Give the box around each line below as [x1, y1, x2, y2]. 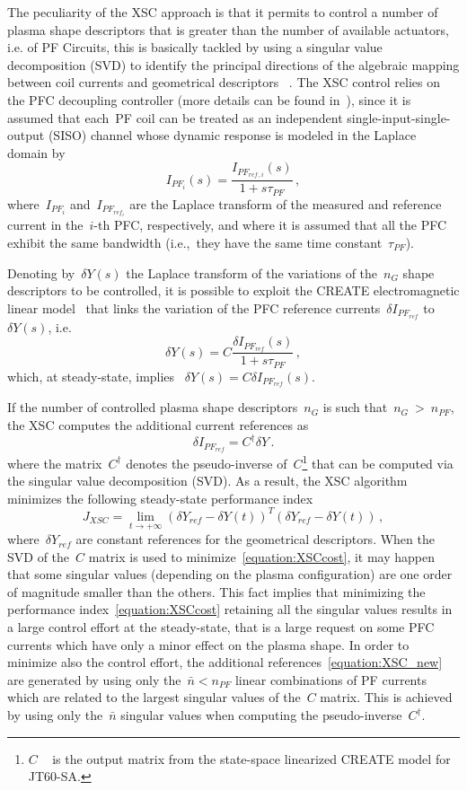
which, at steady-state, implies [7, 366, 175, 385]
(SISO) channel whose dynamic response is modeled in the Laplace [48, 126, 417, 145]
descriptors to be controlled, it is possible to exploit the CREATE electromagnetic [7, 281, 460, 300]
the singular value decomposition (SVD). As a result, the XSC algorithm [7, 471, 408, 490]
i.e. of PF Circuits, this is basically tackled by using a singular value [7, 38, 383, 57]
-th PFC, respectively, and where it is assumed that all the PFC [93, 215, 447, 234]
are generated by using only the [7, 670, 181, 689]
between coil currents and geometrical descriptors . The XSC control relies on [7, 73, 440, 92]
